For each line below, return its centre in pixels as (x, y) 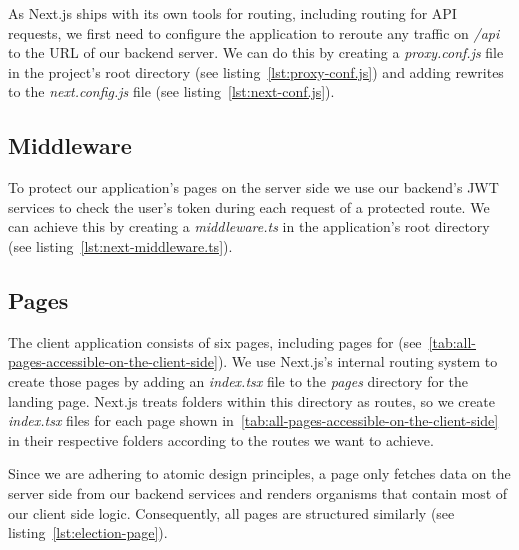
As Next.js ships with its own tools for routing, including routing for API (232, 13)
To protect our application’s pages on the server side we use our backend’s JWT (253, 187)
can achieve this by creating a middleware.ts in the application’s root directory (249, 226)
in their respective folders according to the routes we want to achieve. (221, 439)
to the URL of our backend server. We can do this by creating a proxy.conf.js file (256, 52)
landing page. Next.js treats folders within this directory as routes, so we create (251, 400)
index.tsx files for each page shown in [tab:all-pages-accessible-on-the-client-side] (253, 420)
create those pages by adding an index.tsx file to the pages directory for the (238, 380)
